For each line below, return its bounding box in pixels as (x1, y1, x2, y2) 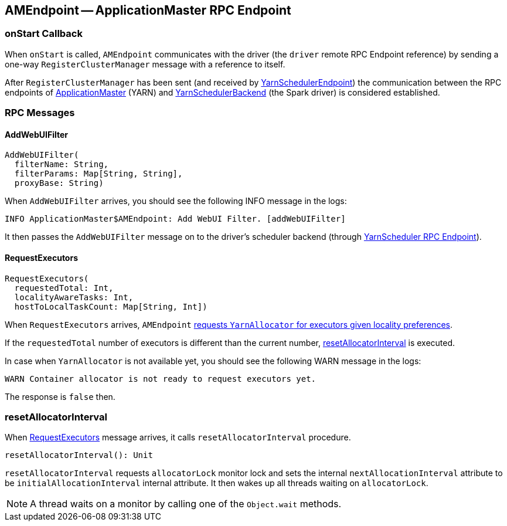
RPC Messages (5, 107, 75, 119)
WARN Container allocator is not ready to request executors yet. (5, 374, 317, 384)
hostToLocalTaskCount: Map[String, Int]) (14, 301, 207, 311)
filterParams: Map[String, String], (14, 169, 183, 179)
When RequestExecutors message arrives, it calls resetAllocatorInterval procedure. (5, 432, 351, 443)
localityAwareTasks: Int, (14, 292, 134, 302)
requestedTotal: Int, (14, 283, 114, 293)
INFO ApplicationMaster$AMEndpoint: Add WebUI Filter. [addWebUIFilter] (5, 214, 346, 224)
